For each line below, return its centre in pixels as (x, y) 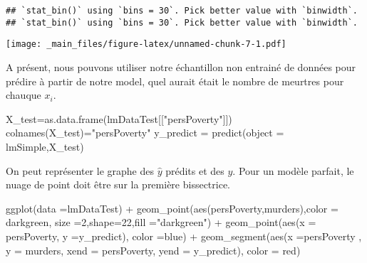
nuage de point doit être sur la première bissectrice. (118, 184)
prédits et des (195, 170)
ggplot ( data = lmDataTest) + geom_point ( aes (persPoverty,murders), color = (172, 208)
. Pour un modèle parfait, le (293, 170)
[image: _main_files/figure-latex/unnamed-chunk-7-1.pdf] (146, 44)
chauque (24, 95)
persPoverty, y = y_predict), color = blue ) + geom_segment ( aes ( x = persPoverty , (184, 236)
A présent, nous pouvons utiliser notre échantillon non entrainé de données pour (181, 66)
